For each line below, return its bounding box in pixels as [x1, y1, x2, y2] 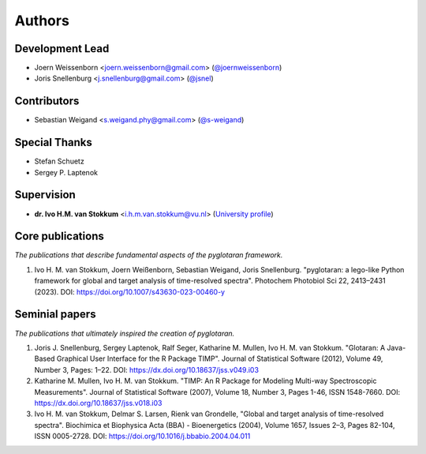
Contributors [14, 95, 80, 108]
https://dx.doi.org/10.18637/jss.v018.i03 [34, 398, 163, 407]
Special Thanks [14, 136, 92, 149]
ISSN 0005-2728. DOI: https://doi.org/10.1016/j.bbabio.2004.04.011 [34, 431, 251, 441]
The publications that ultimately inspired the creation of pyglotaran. [14, 328, 235, 338]
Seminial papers [14, 308, 96, 321]
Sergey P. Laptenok [34, 167, 99, 177]
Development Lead [14, 42, 110, 55]
